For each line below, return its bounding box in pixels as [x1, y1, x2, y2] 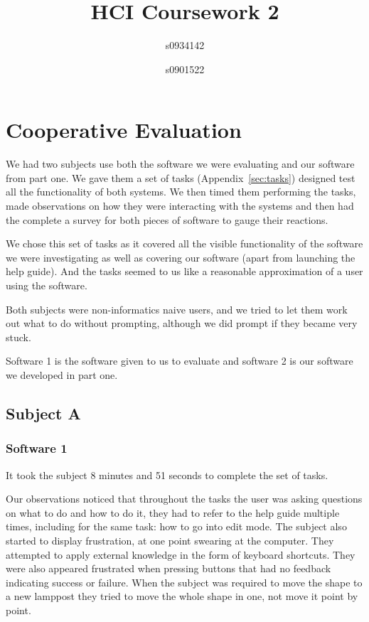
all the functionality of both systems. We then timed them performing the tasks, [6, 184, 356, 199]
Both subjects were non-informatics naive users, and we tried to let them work [6, 301, 348, 316]
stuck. [6, 329, 31, 344]
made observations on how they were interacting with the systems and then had [6, 198, 354, 213]
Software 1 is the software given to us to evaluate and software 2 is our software [6, 353, 353, 368]
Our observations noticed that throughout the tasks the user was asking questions [6, 491, 363, 506]
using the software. [6, 278, 87, 292]
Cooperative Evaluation [6, 115, 242, 144]
